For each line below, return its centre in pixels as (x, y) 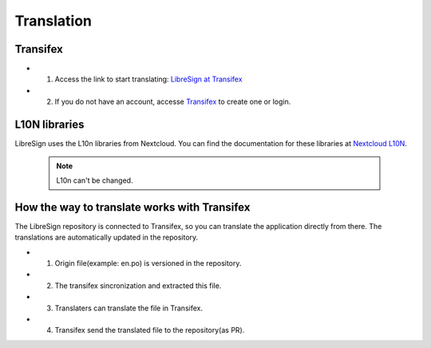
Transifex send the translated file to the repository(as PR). (150, 330)
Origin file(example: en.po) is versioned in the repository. (148, 263)
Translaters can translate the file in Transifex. (129, 308)
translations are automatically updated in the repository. (107, 237)
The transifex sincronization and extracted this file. (138, 285)
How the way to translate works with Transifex (132, 207)
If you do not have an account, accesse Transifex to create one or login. (173, 102)
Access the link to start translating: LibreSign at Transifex (148, 79)
